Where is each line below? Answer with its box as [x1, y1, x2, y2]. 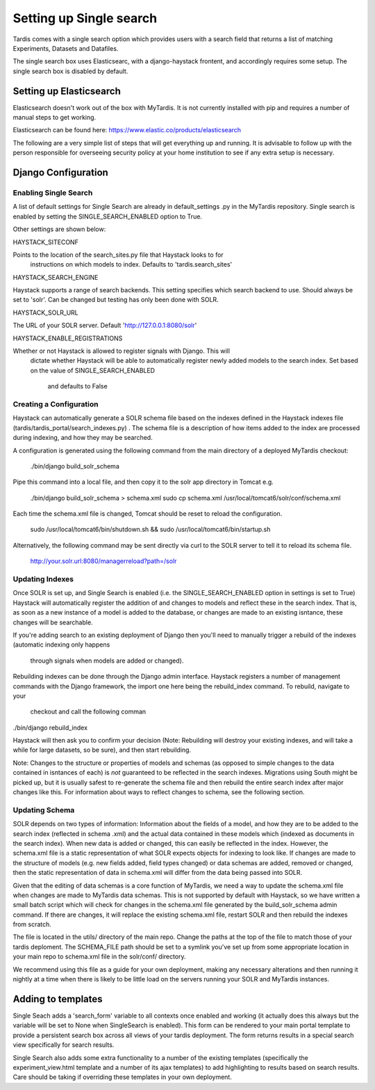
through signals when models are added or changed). [30, 656, 184, 665]
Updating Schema [12, 805, 75, 814]
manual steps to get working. [12, 113, 97, 122]
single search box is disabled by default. [12, 67, 128, 75]
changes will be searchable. [12, 618, 93, 626]
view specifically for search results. [12, 1041, 115, 1049]
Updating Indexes [12, 574, 74, 584]
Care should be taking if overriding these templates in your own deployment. [12, 1073, 232, 1082]
